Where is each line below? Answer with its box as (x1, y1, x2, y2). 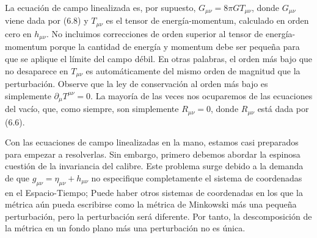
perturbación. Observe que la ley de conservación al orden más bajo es (5, 77, 268, 89)
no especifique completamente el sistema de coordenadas (91, 171, 302, 184)
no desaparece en (5, 64, 68, 77)
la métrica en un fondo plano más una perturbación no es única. (5, 222, 246, 234)
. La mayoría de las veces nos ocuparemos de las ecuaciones (90, 89, 313, 102)
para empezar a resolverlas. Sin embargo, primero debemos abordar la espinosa (5, 147, 301, 160)
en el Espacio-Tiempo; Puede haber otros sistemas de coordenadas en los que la (5, 186, 303, 198)
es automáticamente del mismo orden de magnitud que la (86, 64, 301, 77)
